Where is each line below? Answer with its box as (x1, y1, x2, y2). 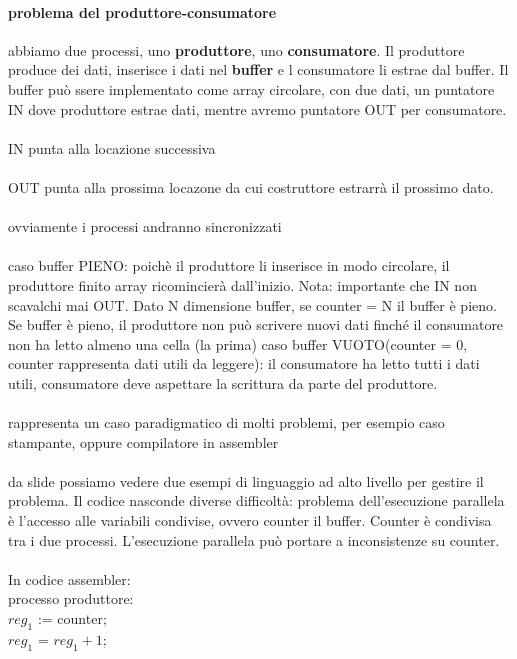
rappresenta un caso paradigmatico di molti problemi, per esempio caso (8, 412, 445, 433)
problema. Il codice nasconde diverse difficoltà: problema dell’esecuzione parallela (8, 490, 505, 511)
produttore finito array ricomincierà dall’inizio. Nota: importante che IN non (8, 274, 477, 295)
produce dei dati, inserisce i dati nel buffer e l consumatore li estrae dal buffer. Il (8, 59, 509, 80)
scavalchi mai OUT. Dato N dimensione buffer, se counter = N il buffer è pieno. (8, 294, 497, 315)
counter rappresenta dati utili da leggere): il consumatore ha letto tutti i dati (8, 353, 480, 374)
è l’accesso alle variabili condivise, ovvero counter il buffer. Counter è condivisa (8, 510, 492, 531)
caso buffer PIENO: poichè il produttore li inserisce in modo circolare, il (8, 255, 450, 276)
